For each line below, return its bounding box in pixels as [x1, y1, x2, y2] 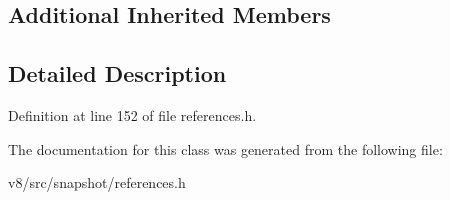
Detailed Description [8, 58, 227, 89]
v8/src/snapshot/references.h [8, 172, 186, 193]
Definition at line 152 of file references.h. [8, 104, 257, 125]
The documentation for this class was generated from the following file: [8, 138, 443, 159]
